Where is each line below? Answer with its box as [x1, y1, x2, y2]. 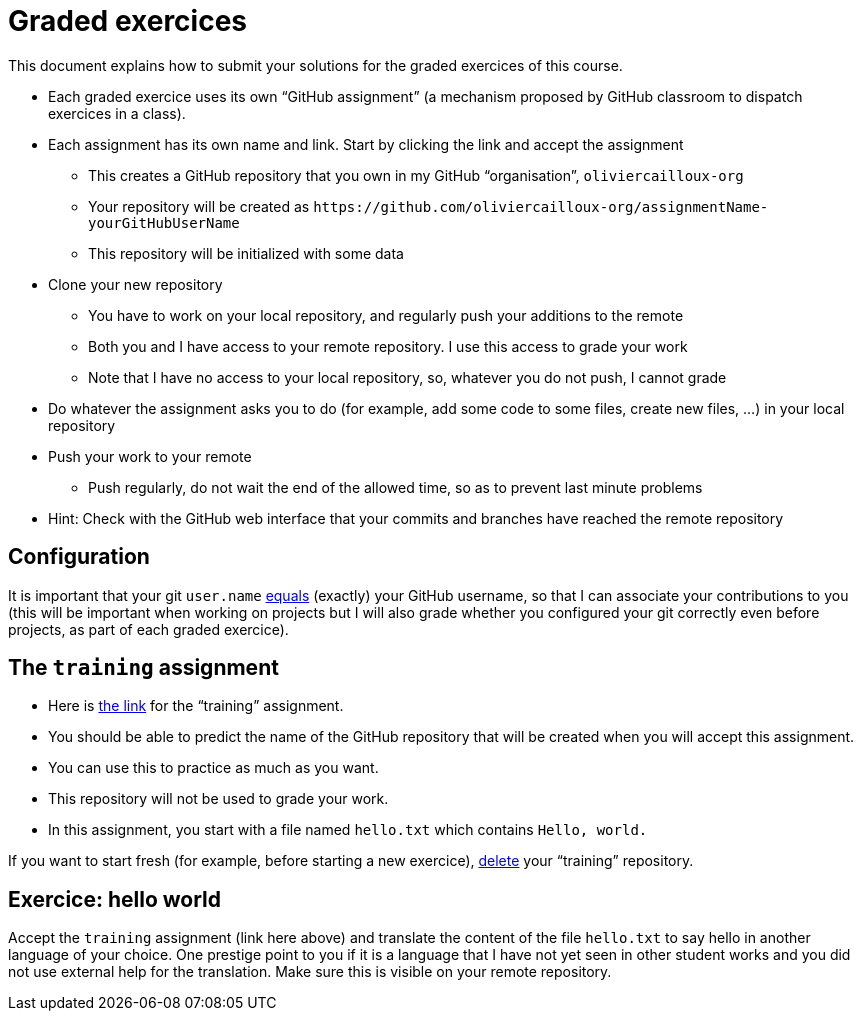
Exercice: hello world [8, 886, 222, 912]
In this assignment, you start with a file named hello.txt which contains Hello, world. [48, 821, 648, 839]
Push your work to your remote [48, 447, 252, 465]
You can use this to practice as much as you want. [48, 759, 379, 777]
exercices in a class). [48, 104, 186, 122]
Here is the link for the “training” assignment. [48, 697, 344, 715]
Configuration [8, 544, 150, 570]
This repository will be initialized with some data [88, 244, 404, 262]
